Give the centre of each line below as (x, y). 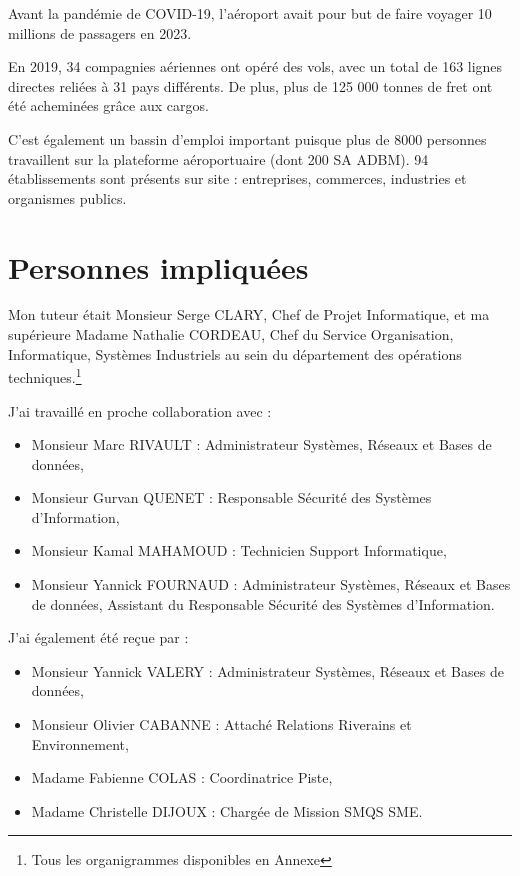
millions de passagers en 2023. (100, 32)
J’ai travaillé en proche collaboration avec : (140, 410)
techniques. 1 (45, 375)
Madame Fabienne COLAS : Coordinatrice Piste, (182, 777)
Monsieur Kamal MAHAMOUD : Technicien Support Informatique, (239, 550)
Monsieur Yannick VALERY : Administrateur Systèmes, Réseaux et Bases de (267, 670)
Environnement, (80, 743)
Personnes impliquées (158, 266)
